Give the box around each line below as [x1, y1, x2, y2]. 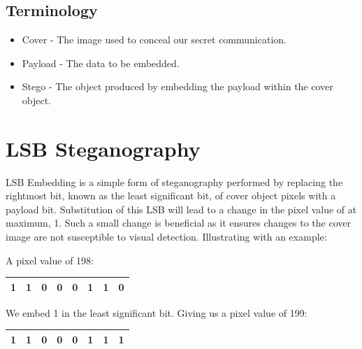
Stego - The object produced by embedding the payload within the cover [22, 79, 333, 94]
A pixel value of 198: [6, 252, 94, 267]
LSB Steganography [6, 134, 201, 162]
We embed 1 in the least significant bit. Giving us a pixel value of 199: [6, 305, 307, 320]
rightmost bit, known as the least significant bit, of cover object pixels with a [6, 188, 336, 203]
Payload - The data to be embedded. [22, 55, 180, 70]
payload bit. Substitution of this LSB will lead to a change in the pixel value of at [6, 201, 357, 216]
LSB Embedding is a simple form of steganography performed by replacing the [6, 174, 343, 189]
